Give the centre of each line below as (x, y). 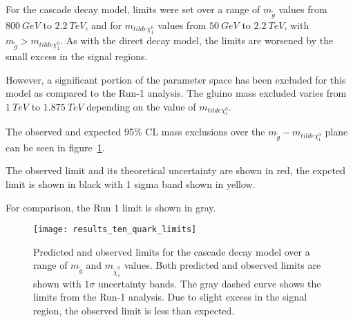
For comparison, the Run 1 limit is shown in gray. (111, 207)
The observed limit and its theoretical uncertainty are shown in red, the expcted (175, 170)
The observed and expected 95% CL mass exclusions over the (135, 132)
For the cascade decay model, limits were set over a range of (133, 9)
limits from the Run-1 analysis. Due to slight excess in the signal (170, 297)
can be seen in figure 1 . (55, 147)
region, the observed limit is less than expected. (134, 310)
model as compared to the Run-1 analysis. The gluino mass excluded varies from (176, 93)
